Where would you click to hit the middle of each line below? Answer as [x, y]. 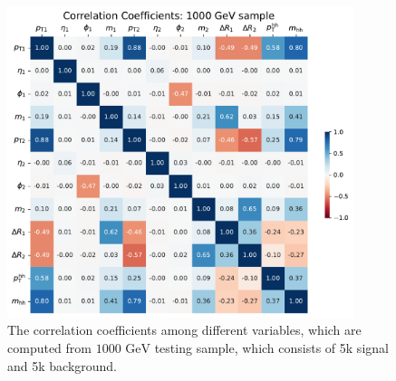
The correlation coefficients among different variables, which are [184, 330]
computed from [49, 348]
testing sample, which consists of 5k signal [271, 348]
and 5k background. [63, 365]
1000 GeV [123, 350]
